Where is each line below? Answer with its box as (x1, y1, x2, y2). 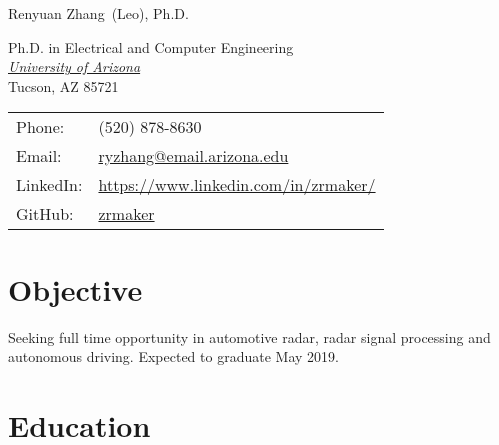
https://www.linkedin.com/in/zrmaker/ (98, 173, 376, 197)
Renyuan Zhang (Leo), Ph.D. (8, 3, 189, 23)
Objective (8, 268, 143, 309)
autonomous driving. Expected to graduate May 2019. (8, 346, 339, 367)
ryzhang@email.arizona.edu (98, 144, 289, 168)
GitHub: (16, 202, 74, 226)
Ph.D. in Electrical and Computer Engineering (8, 36, 294, 57)
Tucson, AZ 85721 (8, 75, 119, 96)
